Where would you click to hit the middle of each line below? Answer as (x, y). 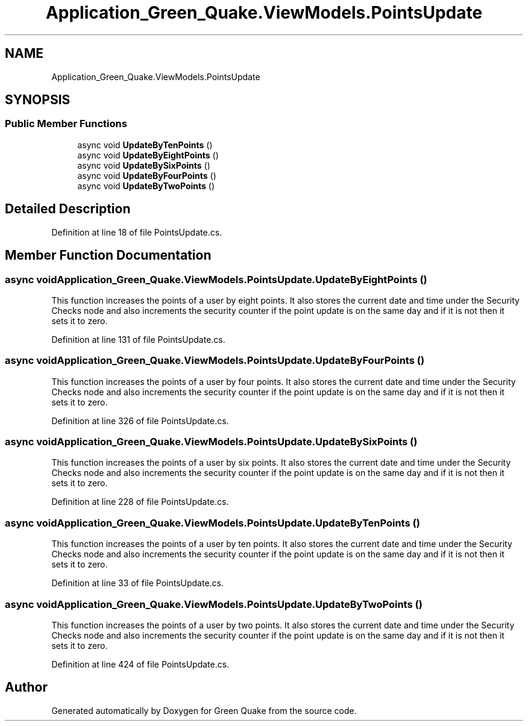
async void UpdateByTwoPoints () (146, 186)
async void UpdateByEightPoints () (148, 155)
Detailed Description (68, 209)
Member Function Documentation (108, 255)
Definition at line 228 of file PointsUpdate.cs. (140, 502)
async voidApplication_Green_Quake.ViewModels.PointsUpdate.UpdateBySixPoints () (211, 442)
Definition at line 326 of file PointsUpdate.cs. (140, 421)
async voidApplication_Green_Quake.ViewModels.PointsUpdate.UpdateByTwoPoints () (214, 604)
